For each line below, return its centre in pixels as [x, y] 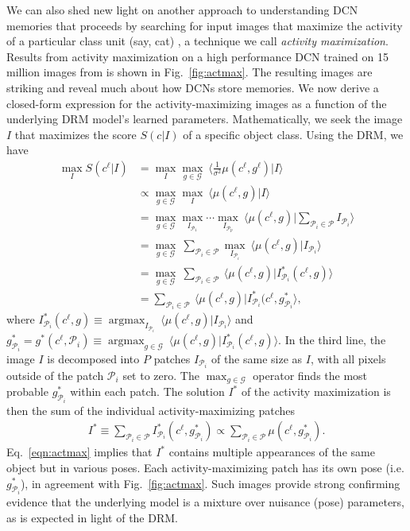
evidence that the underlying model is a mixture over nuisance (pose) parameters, [205, 501]
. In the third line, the [332, 340]
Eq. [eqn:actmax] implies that [79, 452]
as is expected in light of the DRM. [92, 517]
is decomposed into [93, 358]
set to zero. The [161, 375]
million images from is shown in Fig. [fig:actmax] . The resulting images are [190, 72]
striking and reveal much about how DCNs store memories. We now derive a [193, 87]
